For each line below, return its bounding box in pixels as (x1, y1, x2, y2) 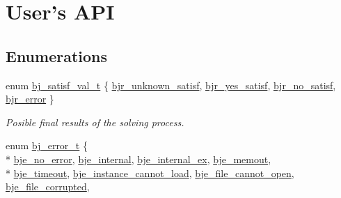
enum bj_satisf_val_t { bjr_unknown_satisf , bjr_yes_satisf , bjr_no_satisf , (6, 77, 336, 92)
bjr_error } (6, 91, 54, 106)
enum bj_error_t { (6, 138, 88, 153)
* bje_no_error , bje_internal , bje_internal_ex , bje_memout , (6, 151, 271, 166)
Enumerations (6, 45, 108, 66)
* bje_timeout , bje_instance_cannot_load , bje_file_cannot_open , (6, 165, 294, 180)
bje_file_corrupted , (6, 179, 90, 194)
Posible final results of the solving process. (6, 114, 184, 129)
